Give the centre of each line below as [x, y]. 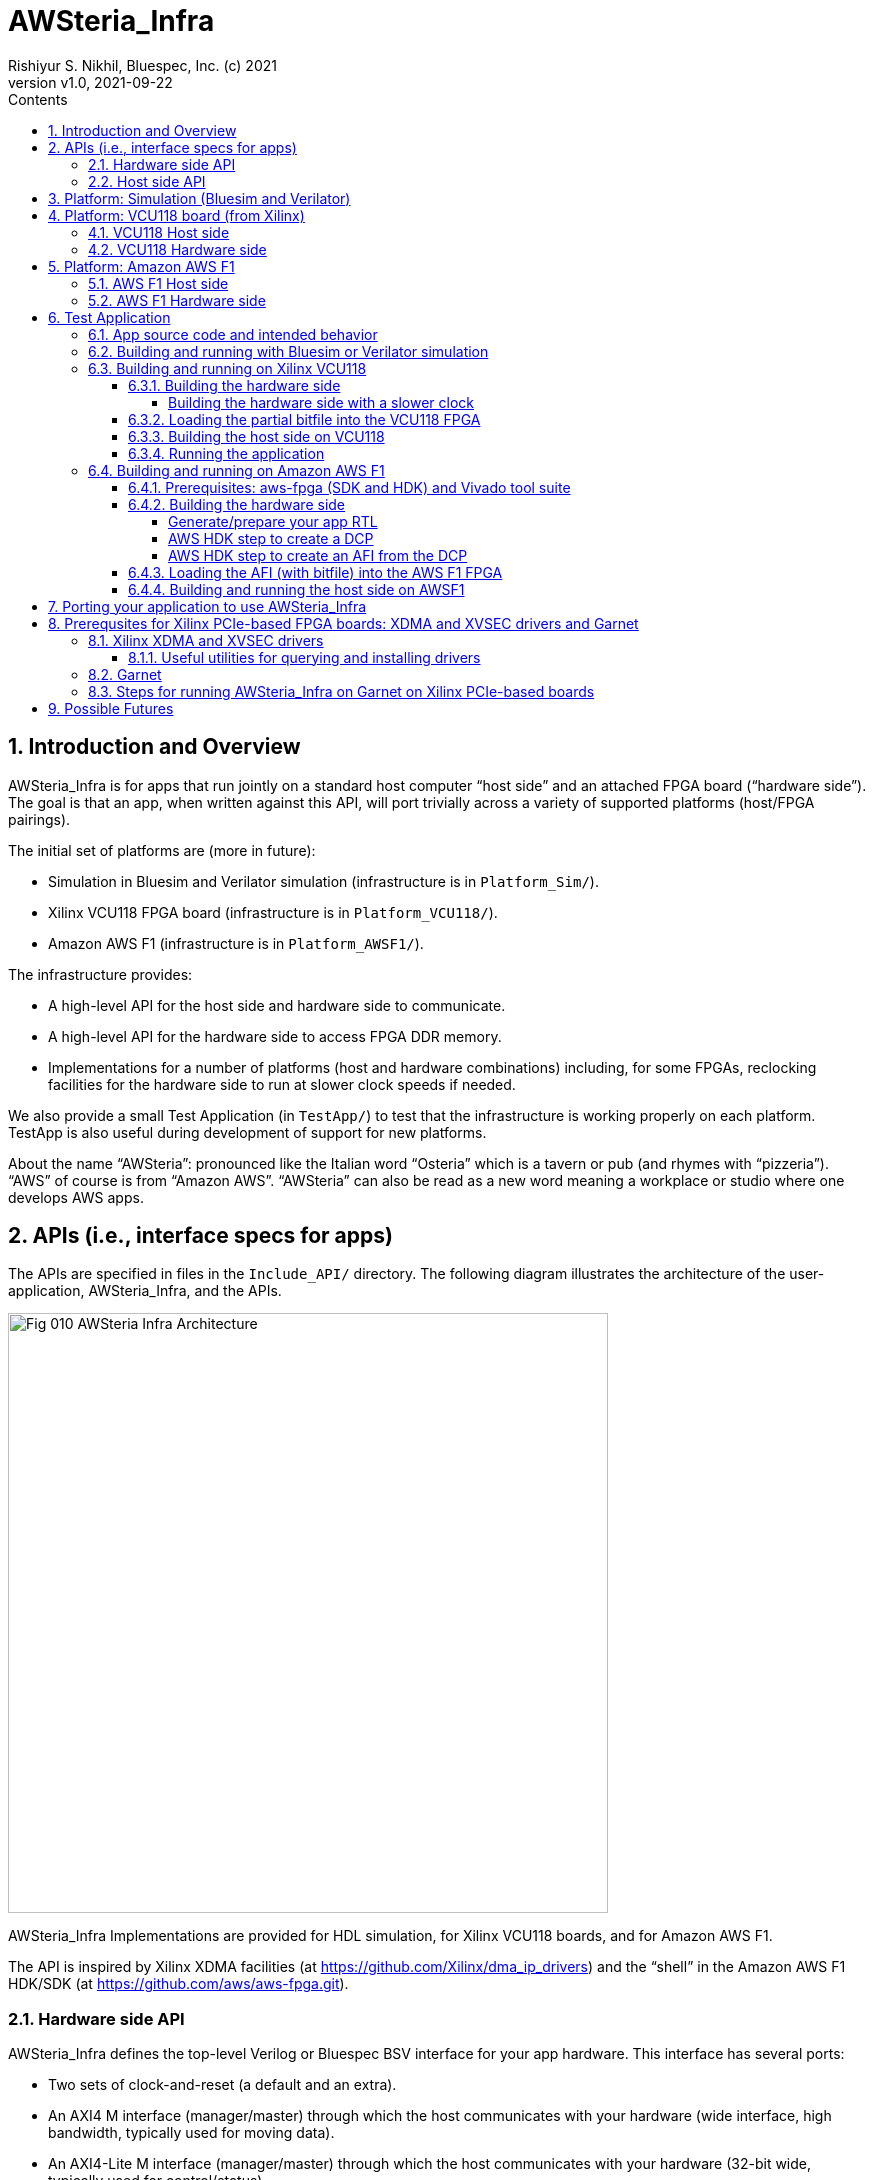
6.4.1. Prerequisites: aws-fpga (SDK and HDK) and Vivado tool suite [349, 487]
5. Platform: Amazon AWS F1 [141, 266]
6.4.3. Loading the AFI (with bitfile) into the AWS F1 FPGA [315, 572]
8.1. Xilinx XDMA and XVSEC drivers [206, 640]
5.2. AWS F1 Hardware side [177, 300]
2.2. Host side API [147, 181]
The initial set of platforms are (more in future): [162, 850]
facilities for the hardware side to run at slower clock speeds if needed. [282, 1084]
